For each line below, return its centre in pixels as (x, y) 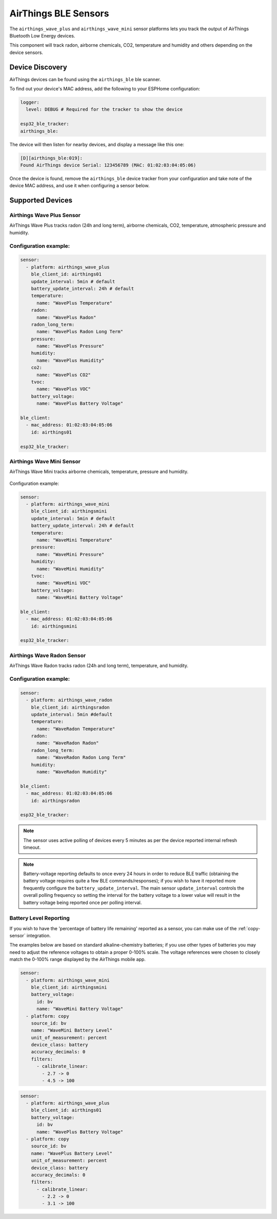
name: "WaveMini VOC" (64, 583)
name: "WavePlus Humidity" (71, 360)
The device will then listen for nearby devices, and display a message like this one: (97, 144)
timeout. (32, 848)
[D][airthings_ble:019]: (52, 158)
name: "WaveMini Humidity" (71, 569)
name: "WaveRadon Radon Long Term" (81, 758)
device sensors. (26, 52)
